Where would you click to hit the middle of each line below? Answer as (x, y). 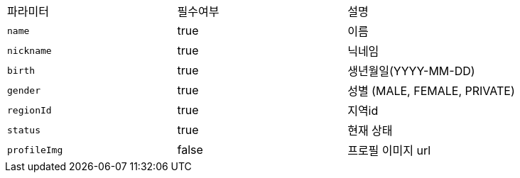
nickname (29, 50)
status (24, 130)
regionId (29, 110)
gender (24, 90)
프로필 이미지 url (389, 150)
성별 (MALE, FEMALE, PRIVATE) (431, 91)
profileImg (35, 150)
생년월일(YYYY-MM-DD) (411, 71)
